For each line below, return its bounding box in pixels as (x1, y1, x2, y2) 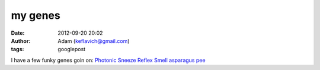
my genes (11, 9, 60, 22)
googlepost (57, 46, 86, 53)
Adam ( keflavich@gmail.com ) (57, 37, 130, 44)
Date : (11, 29, 25, 36)
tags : (11, 46, 24, 53)
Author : (11, 37, 31, 44)
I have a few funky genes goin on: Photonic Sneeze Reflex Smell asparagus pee (11, 56, 206, 64)
